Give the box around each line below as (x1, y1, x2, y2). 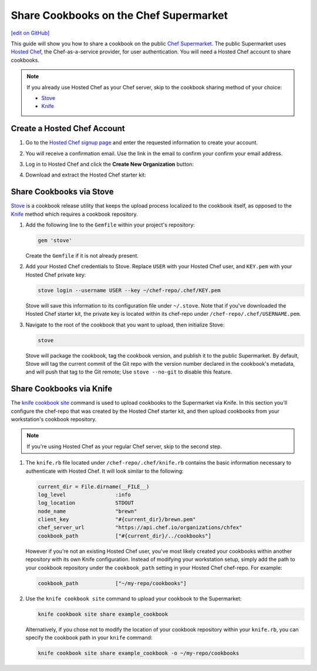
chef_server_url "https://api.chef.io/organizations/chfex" (38, 524, 242, 531)
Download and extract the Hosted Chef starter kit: (25, 171, 146, 179)
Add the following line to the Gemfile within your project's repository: (25, 221, 195, 229)
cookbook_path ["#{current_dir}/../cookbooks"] (38, 532, 211, 539)
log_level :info (38, 491, 131, 498)
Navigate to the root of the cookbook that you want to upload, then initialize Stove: (25, 321, 225, 328)
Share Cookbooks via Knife (11, 384, 113, 394)
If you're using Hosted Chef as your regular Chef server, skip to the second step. (26, 443, 222, 450)
